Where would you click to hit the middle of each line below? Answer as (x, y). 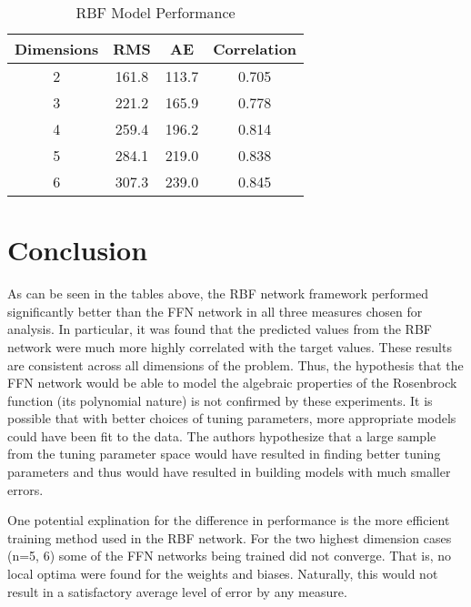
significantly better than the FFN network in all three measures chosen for (215, 311)
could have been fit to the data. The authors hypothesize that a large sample (222, 435)
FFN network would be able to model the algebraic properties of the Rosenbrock (232, 383)
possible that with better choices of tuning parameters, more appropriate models (232, 418)
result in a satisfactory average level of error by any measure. (177, 591)
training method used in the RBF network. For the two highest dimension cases (230, 537)
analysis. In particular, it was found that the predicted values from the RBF (220, 329)
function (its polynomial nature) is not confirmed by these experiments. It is (220, 400)
